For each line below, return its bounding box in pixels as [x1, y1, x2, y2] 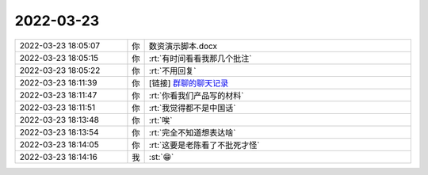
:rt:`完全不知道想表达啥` [148, 127, 236, 138]
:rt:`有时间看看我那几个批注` [148, 52, 252, 63]
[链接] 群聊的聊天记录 [148, 78, 229, 89]
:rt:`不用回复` [148, 65, 197, 76]
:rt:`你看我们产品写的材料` [148, 89, 244, 101]
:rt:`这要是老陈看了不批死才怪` [148, 139, 260, 150]
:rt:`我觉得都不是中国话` [148, 102, 236, 113]
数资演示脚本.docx [148, 40, 218, 51]
